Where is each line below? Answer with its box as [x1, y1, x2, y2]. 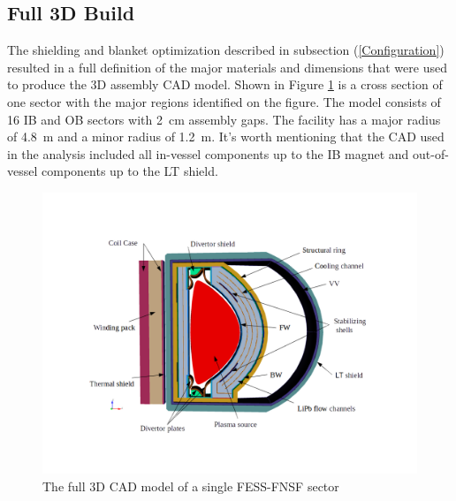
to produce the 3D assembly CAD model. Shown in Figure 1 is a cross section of [7, 75, 443, 94]
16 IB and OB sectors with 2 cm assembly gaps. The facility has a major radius [7, 110, 441, 128]
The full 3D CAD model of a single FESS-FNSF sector [42, 476, 339, 495]
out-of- [413, 144, 449, 163]
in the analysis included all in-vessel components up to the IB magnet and [7, 144, 409, 163]
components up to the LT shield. [42, 162, 218, 180]
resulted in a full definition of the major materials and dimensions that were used [7, 57, 447, 76]
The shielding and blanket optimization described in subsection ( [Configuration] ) [7, 41, 445, 59]
